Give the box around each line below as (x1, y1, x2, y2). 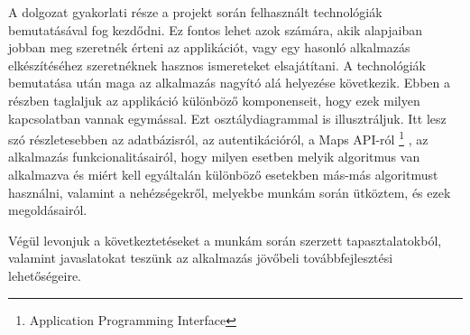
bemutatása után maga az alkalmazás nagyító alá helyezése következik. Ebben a (8, 73, 450, 92)
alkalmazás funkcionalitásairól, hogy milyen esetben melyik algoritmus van (8, 147, 420, 166)
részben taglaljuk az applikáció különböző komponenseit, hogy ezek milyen (8, 90, 420, 109)
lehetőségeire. (8, 265, 81, 284)
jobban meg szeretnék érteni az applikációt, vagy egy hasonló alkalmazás (8, 38, 410, 57)
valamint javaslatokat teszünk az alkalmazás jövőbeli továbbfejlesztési (8, 248, 393, 267)
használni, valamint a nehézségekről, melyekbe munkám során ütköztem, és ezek (8, 182, 451, 201)
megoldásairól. (8, 200, 88, 219)
